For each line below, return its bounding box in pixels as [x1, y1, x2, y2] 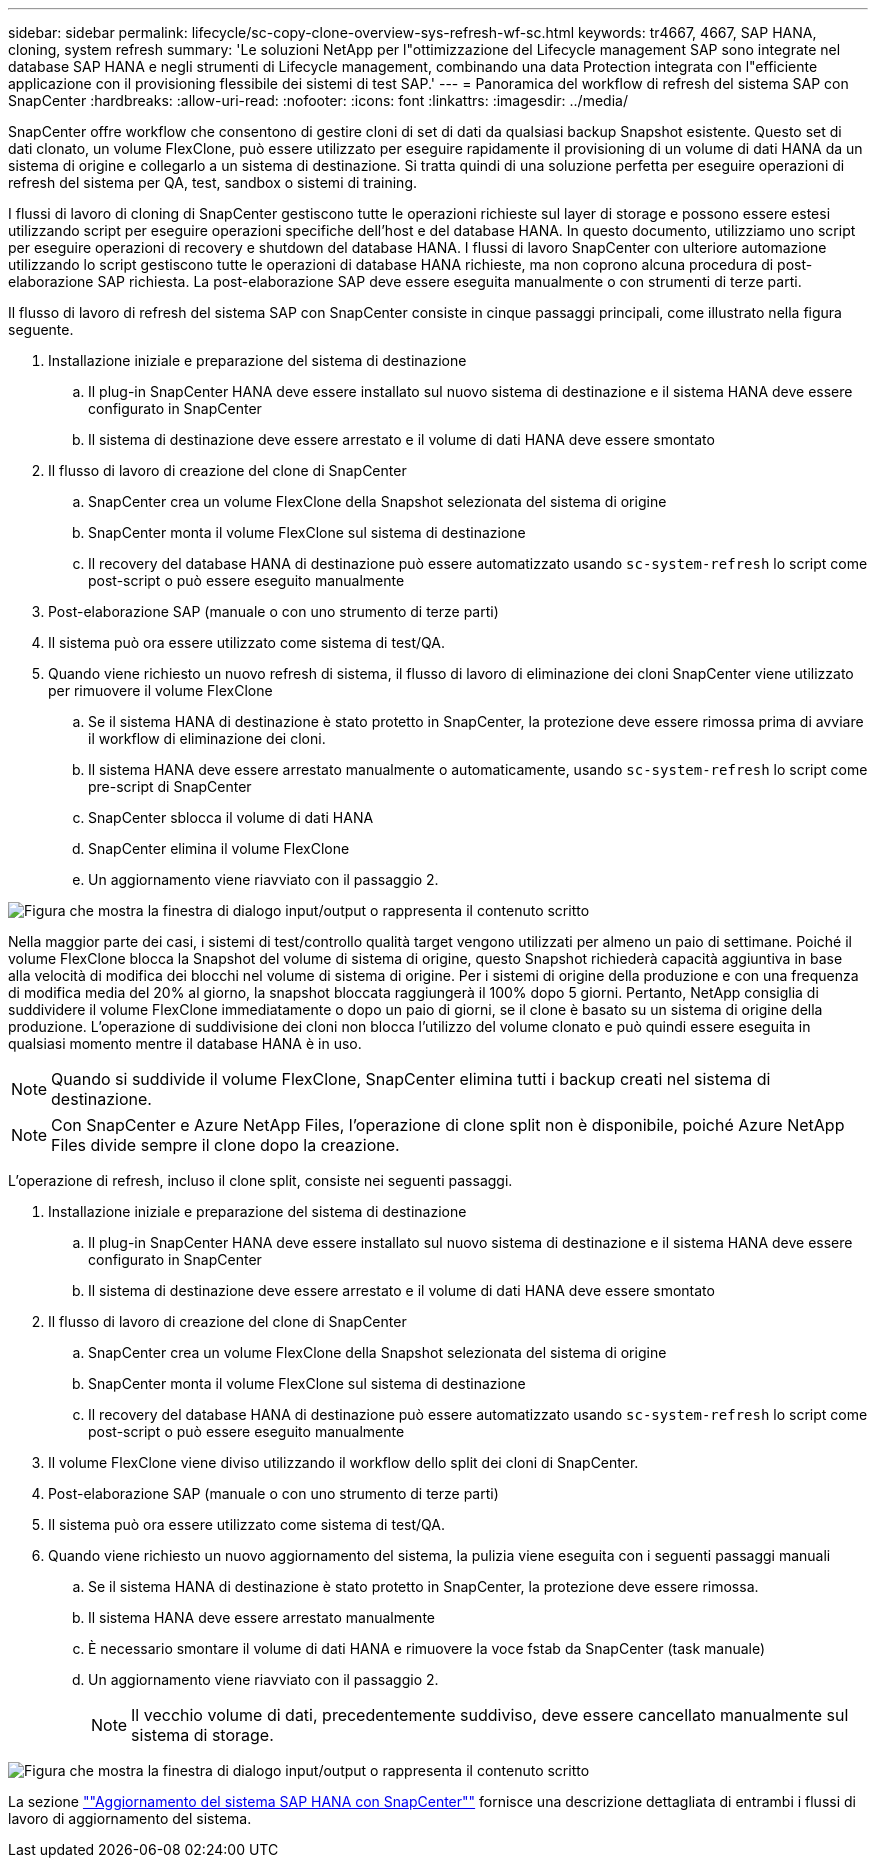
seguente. [8, 321, 74, 338]
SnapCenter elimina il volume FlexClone [88, 840, 350, 857]
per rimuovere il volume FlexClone [48, 682, 273, 699]
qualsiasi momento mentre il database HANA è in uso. [8, 1035, 362, 1052]
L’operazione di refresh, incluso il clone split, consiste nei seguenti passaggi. [8, 1172, 513, 1189]
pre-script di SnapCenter [88, 778, 252, 795]
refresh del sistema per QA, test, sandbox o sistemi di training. [8, 174, 418, 191]
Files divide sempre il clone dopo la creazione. [51, 1135, 400, 1155]
